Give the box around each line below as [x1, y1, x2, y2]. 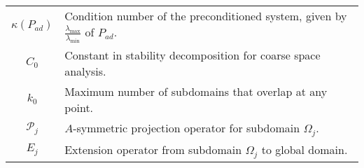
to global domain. [261, 141, 348, 157]
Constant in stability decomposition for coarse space [64, 46, 321, 63]
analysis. [64, 62, 106, 79]
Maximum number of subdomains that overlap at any [64, 83, 328, 99]
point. [64, 99, 94, 115]
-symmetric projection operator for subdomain [73, 119, 300, 136]
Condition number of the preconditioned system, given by [64, 8, 347, 24]
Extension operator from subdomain [64, 141, 242, 157]
